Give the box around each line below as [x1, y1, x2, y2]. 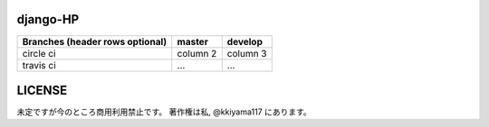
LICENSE [16, 82, 68, 98]
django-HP [16, 12, 80, 27]
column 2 [177, 47, 217, 59]
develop [226, 35, 263, 48]
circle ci [22, 47, 56, 59]
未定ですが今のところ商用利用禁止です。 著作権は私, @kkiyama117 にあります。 [16, 106, 312, 117]
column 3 [226, 47, 267, 59]
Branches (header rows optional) [22, 35, 168, 48]
